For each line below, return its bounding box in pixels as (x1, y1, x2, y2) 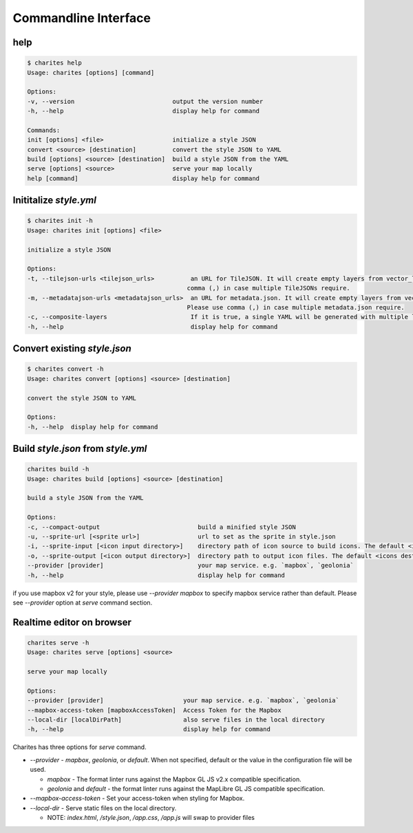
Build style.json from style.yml (12, 443, 147, 455)
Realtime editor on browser (12, 616, 132, 628)
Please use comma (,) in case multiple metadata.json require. (187, 303, 405, 311)
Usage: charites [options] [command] (27, 69, 155, 76)
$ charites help (27, 59, 83, 67)
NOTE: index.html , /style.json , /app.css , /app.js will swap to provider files (47, 814, 255, 822)
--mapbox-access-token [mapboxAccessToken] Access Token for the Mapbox (27, 706, 282, 714)
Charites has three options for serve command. (12, 743, 147, 751)
